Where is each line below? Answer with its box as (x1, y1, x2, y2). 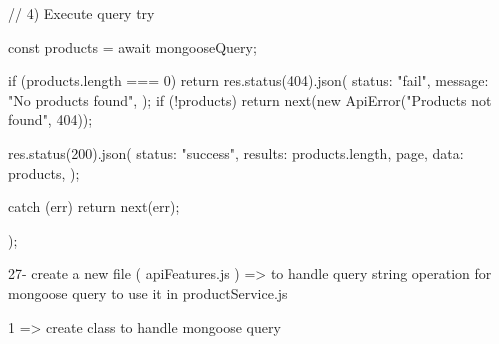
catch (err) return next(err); (8, 196, 180, 217)
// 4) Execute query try (8, 3, 155, 23)
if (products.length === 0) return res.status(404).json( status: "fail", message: (8, 70, 489, 91)
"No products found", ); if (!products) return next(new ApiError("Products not (8, 89, 492, 110)
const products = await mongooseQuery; (8, 36, 257, 57)
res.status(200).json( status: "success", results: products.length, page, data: (8, 142, 464, 163)
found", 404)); (8, 109, 93, 130)
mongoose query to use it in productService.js (8, 282, 288, 303)
